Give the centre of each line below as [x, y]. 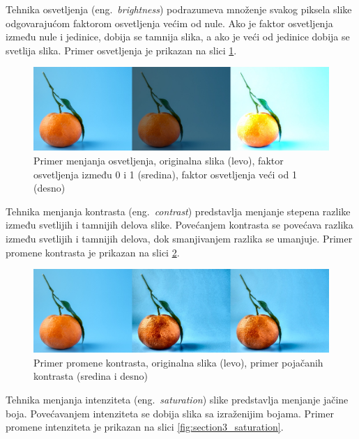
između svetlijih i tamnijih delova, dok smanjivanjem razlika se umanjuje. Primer [179, 239]
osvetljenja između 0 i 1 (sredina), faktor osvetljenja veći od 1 [165, 174]
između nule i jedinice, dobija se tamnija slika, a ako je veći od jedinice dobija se [178, 37]
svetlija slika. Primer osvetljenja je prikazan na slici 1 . [121, 50]
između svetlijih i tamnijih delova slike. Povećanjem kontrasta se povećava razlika [179, 225]
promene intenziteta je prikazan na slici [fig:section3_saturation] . [145, 427]
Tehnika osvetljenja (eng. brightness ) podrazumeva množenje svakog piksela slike [179, 9]
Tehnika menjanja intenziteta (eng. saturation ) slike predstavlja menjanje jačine [177, 400]
